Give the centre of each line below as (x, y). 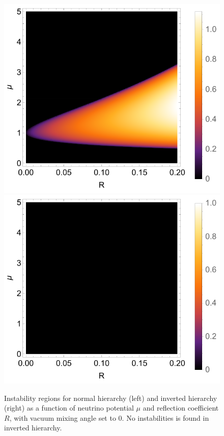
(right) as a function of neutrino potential (69, 408)
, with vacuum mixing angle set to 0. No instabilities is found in (109, 417)
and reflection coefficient (181, 408)
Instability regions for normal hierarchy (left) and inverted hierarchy (111, 398)
